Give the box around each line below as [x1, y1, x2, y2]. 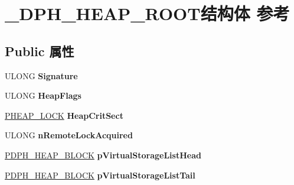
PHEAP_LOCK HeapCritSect [5, 109, 123, 121]
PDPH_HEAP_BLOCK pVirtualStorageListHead [5, 148, 201, 161]
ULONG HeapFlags [5, 89, 81, 102]
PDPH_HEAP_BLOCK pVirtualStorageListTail [5, 168, 195, 181]
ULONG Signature [5, 69, 78, 82]
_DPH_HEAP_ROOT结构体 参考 [5, 1, 290, 25]
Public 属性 [5, 41, 74, 60]
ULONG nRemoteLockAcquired [5, 129, 133, 141]
